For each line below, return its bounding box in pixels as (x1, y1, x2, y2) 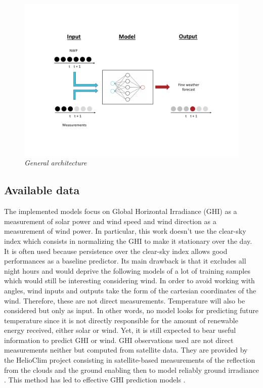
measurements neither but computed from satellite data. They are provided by (4, 344, 248, 355)
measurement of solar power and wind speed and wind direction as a (4, 215, 216, 226)
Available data (4, 182, 80, 198)
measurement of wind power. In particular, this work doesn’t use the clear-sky (4, 226, 246, 236)
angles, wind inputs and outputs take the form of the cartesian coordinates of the (4, 285, 256, 295)
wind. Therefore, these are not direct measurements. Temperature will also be (4, 295, 245, 306)
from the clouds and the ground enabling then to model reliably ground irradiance (4, 364, 259, 375)
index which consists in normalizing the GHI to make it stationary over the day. (4, 235, 252, 246)
